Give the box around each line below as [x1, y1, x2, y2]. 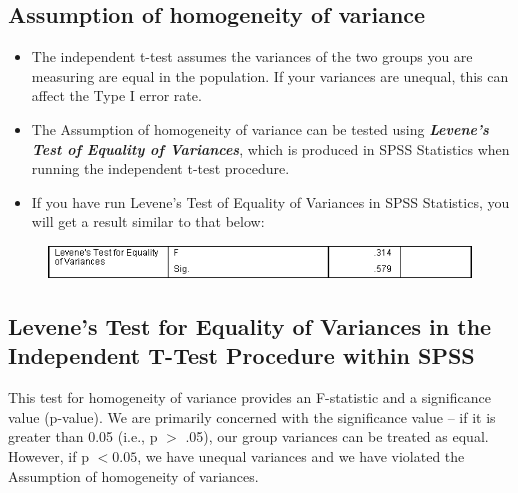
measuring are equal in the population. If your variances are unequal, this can [31, 65, 509, 86]
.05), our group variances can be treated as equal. [185, 426, 489, 447]
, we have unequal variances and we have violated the [137, 445, 465, 466]
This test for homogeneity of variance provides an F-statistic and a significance [8, 387, 491, 408]
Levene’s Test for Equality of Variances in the [8, 310, 492, 341]
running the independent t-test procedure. [31, 158, 290, 179]
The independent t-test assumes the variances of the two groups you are [31, 46, 473, 67]
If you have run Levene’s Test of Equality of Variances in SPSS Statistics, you [31, 191, 510, 212]
